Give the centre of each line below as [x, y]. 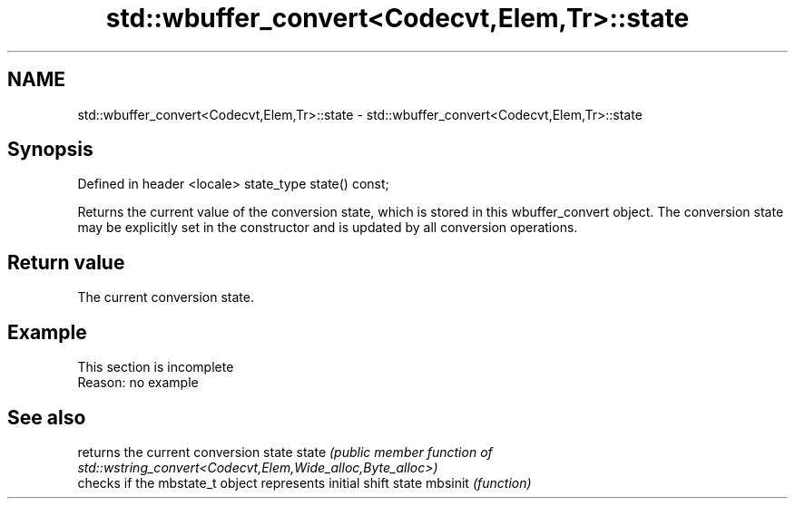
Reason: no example [138, 383]
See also [47, 417]
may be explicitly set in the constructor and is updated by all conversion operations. [328, 228]
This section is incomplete [156, 367]
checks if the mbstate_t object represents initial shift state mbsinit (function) [304, 482]
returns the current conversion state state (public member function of [285, 452]
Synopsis [50, 150]
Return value [66, 262]
